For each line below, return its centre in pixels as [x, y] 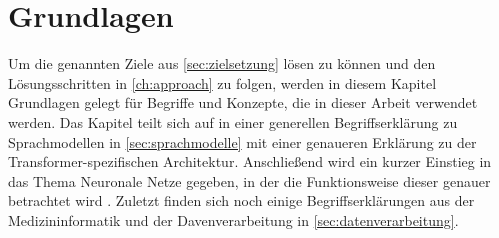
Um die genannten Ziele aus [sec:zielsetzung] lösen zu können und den [222, 63]
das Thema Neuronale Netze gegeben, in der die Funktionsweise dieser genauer [249, 180]
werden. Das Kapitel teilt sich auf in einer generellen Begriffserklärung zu [233, 121]
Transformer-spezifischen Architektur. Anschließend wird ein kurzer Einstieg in [250, 161]
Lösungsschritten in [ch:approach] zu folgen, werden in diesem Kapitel [222, 82]
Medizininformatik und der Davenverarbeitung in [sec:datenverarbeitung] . [233, 219]
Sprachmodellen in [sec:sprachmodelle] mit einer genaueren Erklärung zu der [242, 141]
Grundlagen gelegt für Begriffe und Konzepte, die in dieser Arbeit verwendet [243, 102]
